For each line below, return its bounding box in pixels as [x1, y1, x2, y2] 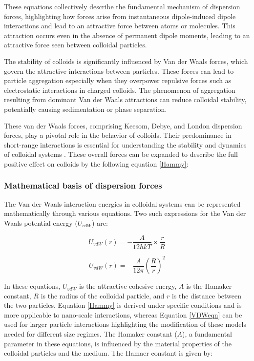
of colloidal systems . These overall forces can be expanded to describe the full [4, 149, 238, 159]
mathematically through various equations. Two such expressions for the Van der [4, 208, 246, 218]
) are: [92, 217, 108, 228]
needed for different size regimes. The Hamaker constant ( [4, 329, 177, 339]
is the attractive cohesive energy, [79, 281, 177, 291]
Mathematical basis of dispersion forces [4, 179, 162, 191]
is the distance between [171, 290, 242, 300]
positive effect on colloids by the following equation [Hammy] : [4, 158, 189, 169]
